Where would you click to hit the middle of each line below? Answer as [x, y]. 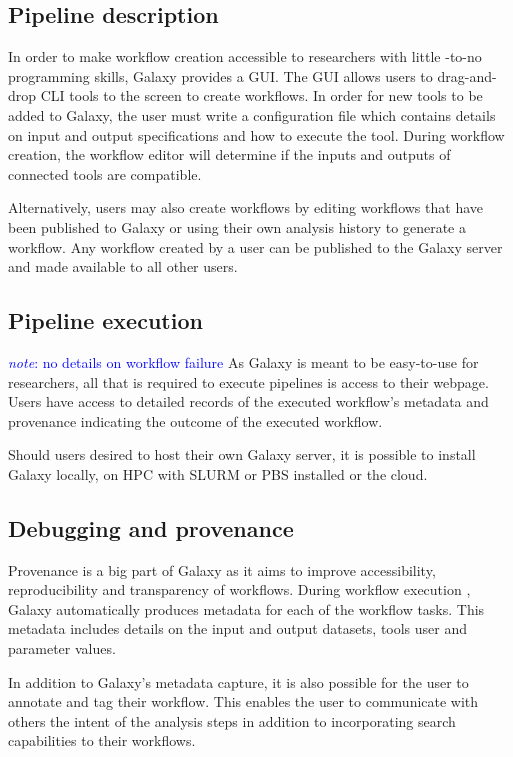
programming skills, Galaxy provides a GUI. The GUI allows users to [220, 75]
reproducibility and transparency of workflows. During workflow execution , [239, 589]
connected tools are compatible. [105, 173]
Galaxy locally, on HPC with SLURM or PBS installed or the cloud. [218, 473]
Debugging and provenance [151, 527]
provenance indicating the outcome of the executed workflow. [195, 420]
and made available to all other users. [123, 266]
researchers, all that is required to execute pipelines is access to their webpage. [248, 381]
